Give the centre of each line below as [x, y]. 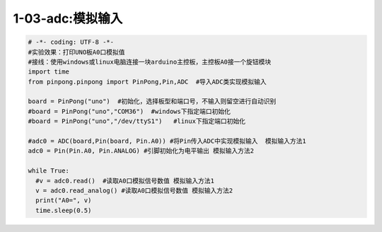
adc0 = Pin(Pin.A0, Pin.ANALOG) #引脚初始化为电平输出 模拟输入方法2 [141, 151]
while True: [49, 171]
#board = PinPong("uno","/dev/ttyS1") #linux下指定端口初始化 [137, 121]
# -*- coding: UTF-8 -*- [71, 42]
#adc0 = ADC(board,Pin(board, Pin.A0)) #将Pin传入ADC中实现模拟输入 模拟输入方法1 [167, 141]
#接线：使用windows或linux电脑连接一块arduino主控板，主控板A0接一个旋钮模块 [150, 62]
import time [49, 72]
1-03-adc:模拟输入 [68, 18]
